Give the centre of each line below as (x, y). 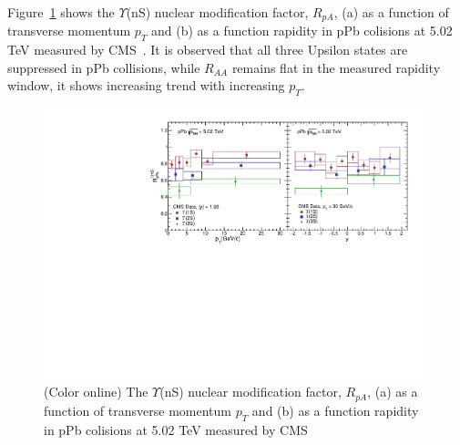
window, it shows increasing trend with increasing (146, 85)
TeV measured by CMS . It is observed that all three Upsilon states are (208, 50)
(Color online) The (96, 392)
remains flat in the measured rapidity (336, 67)
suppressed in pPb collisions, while (104, 67)
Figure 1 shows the (61, 12)
